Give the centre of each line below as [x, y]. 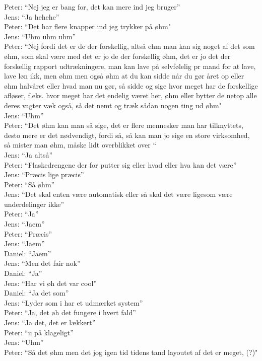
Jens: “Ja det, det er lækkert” [50, 322]
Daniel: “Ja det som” [37, 293]
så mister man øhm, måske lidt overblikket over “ [80, 145]
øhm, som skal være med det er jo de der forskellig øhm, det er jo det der [117, 56]
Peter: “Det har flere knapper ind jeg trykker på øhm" [87, 26]
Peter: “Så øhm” [29, 184]
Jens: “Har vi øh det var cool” [50, 283]
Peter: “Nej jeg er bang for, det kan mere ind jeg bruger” [92, 7]
